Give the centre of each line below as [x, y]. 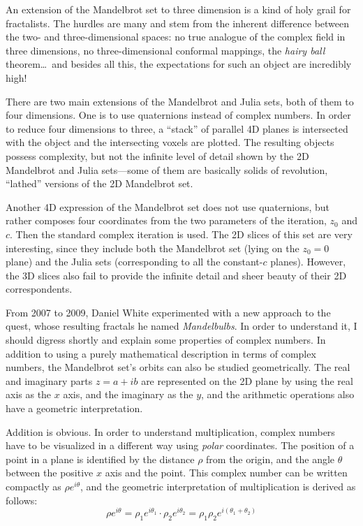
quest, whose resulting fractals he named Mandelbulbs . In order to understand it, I [181, 326]
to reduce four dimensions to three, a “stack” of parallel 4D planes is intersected [177, 128]
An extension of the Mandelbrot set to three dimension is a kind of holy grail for [178, 9]
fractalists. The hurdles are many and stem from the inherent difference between [178, 23]
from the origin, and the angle [271, 459]
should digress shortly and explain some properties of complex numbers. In [166, 340]
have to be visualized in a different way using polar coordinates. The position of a [180, 445]
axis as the [29, 394]
